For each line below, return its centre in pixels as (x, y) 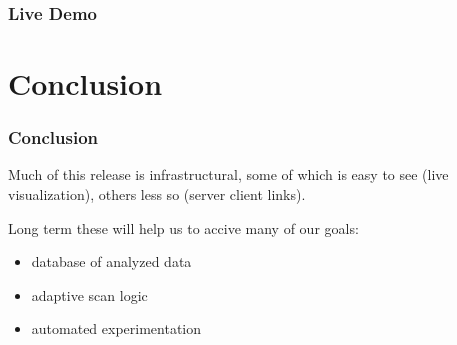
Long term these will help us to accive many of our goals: (183, 227)
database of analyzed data (111, 261)
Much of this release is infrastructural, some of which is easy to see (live (228, 174)
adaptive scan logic (89, 294)
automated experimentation (116, 328)
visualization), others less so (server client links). (157, 194)
